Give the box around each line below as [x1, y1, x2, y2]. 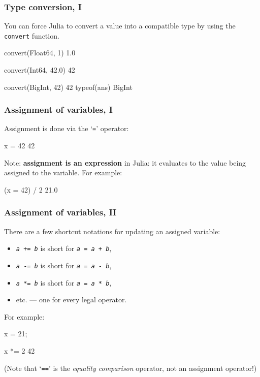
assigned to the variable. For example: [4, 167, 122, 178]
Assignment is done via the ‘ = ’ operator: [4, 123, 129, 134]
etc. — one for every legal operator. [16, 294, 127, 305]
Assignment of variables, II [4, 206, 117, 218]
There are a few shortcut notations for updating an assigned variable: [4, 226, 220, 236]
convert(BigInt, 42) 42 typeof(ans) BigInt [4, 81, 133, 92]
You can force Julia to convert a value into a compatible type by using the [4, 20, 236, 31]
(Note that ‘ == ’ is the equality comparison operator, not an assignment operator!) [4, 362, 257, 373]
